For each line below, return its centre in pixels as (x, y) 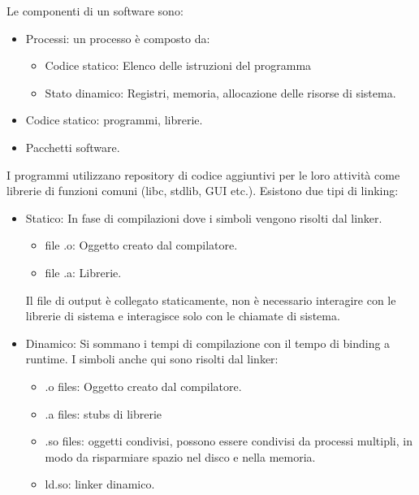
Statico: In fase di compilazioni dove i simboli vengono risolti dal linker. (204, 217)
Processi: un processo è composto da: (118, 38)
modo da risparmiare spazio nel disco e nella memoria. (180, 456)
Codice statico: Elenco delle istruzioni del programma (178, 65)
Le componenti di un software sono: (95, 11)
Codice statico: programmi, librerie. (114, 120)
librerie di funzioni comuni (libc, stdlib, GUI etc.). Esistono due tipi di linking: (203, 191)
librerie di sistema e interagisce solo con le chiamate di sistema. (183, 316)
